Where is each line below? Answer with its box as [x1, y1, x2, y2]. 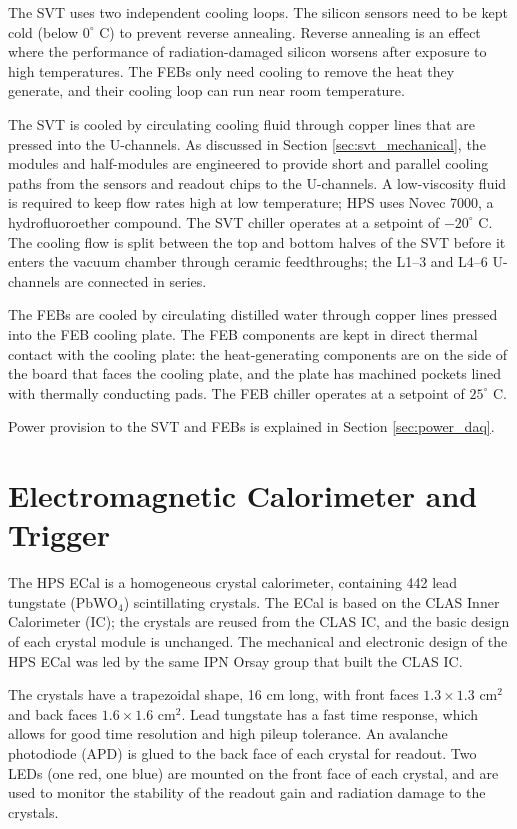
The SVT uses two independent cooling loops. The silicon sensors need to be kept [8, 2, 508, 22]
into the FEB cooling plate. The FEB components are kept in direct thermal [8, 323, 478, 344]
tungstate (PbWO [8, 591, 118, 612]
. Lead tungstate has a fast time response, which [181, 703, 478, 724]
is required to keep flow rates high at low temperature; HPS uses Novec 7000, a [8, 192, 494, 213]
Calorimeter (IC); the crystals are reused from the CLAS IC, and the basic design [8, 611, 510, 632]
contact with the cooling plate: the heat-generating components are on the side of [8, 343, 508, 364]
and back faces [8, 703, 98, 724]
